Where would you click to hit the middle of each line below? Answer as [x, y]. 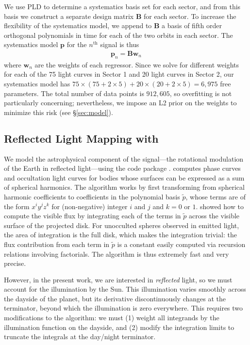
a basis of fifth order [192, 25]
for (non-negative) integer [90, 206]
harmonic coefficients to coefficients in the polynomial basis [92, 196]
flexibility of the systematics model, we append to [78, 25]
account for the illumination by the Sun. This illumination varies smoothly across [125, 289]
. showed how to [220, 206]
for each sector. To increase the [190, 16]
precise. [15, 263]
